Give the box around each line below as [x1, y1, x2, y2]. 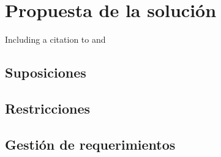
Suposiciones [5, 63, 86, 82]
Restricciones [5, 98, 91, 117]
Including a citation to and [5, 33, 106, 46]
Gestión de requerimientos [5, 134, 176, 153]
